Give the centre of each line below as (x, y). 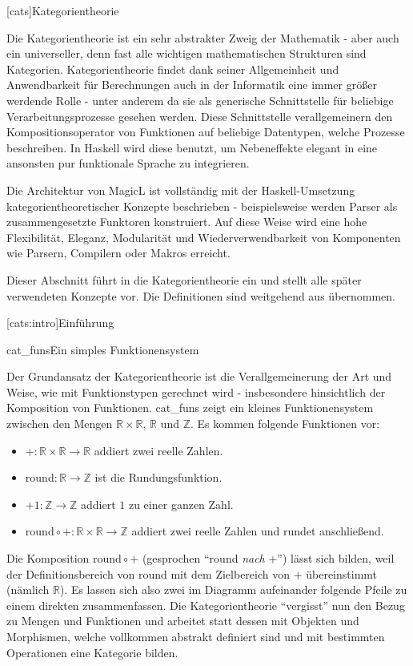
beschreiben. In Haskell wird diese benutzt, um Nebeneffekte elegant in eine (192, 147)
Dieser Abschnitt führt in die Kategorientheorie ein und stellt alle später (184, 279)
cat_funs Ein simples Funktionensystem (103, 349)
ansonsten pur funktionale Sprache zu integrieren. (128, 163)
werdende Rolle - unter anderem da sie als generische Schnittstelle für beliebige (200, 100)
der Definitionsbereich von (71, 573)
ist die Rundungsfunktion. (158, 477)
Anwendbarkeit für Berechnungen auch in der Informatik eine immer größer (192, 85)
